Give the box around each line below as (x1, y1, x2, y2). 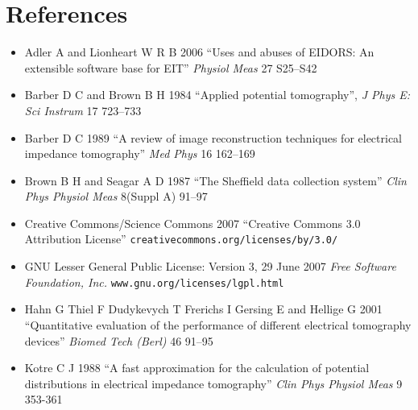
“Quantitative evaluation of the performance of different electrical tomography (24, 316, 412, 333)
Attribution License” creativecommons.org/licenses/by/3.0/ (24, 230, 338, 247)
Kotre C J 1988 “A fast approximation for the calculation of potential (24, 359, 370, 376)
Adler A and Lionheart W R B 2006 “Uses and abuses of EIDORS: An (24, 43, 375, 60)
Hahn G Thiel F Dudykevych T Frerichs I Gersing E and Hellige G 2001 (24, 300, 383, 317)
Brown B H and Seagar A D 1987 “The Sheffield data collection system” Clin (24, 172, 407, 188)
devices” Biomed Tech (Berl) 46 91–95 (24, 332, 213, 349)
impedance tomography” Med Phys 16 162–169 (24, 145, 255, 162)
